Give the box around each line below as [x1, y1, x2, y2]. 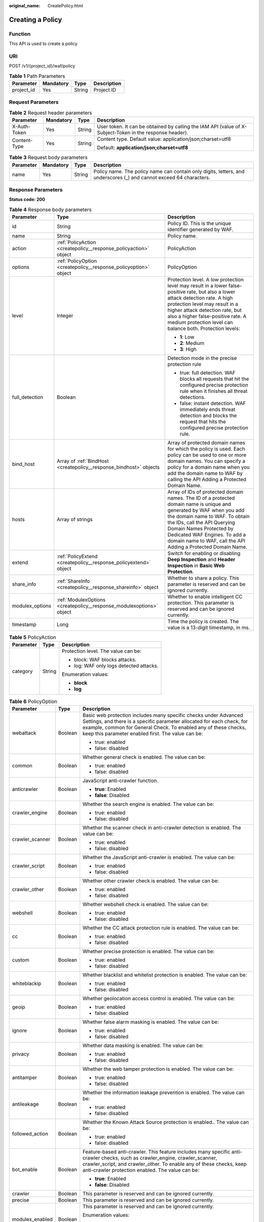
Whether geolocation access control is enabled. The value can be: [82, 995, 235, 1002]
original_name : [9, 3, 41, 8]
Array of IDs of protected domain [167, 489, 243, 496]
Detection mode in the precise [167, 355, 237, 362]
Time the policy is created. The [167, 618, 239, 625]
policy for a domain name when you [167, 464, 250, 471]
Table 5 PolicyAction [9, 634, 56, 641]
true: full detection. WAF [179, 370, 236, 376]
